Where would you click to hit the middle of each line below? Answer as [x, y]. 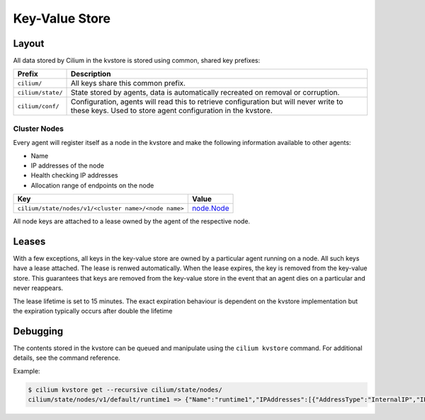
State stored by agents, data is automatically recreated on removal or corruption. [205, 93]
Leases [29, 241]
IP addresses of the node [67, 165]
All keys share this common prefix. [128, 83]
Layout [29, 43]
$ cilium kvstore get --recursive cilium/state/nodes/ [125, 390]
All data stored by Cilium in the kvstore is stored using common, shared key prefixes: [137, 61]
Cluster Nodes [38, 129]
